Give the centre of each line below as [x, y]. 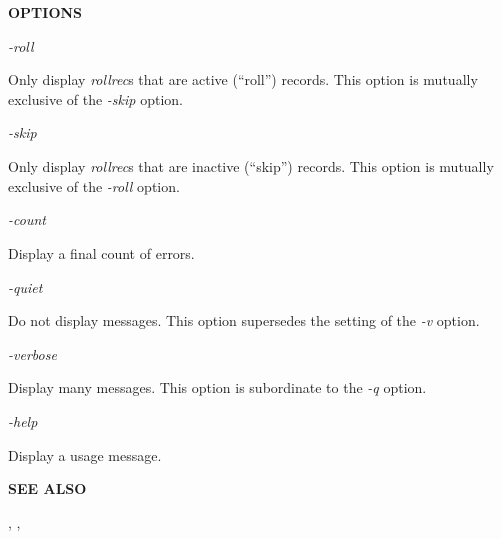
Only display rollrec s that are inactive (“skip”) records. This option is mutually [251, 166]
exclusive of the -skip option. [95, 98]
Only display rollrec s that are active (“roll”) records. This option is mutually [243, 79]
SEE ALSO [47, 488]
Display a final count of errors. [101, 252]
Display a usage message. [85, 454]
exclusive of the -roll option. [94, 185]
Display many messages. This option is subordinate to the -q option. [217, 387]
